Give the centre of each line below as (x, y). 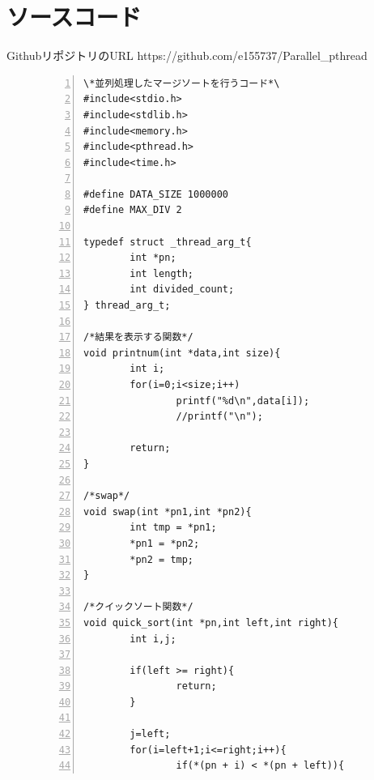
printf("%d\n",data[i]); (243, 401)
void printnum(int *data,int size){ (182, 353)
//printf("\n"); (219, 417)
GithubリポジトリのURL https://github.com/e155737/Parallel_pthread (187, 55)
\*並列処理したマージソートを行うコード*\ (182, 83)
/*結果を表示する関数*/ (138, 337)
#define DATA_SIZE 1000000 (156, 194)
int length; (162, 273)
